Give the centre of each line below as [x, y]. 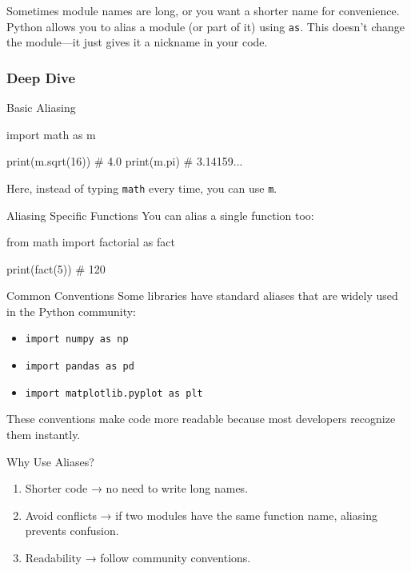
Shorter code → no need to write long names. [137, 488]
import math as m [51, 134]
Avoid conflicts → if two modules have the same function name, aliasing [201, 515]
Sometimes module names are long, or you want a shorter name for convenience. [203, 10]
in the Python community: [71, 311]
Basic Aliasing [41, 108]
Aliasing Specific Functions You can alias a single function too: [160, 215]
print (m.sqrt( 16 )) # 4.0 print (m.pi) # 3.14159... [125, 161]
